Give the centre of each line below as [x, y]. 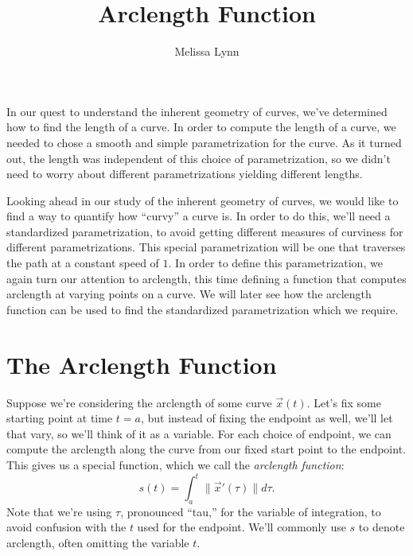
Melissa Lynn [207, 51]
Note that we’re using [59, 511]
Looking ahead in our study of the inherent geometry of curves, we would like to [203, 200]
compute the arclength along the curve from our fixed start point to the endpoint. [206, 449]
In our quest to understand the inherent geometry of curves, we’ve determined [197, 111]
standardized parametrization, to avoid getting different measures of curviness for [205, 231]
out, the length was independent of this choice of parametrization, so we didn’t [199, 158]
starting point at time [60, 418]
